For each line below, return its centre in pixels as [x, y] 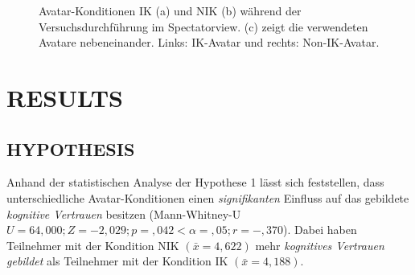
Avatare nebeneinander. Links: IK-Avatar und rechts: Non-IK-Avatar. [209, 42]
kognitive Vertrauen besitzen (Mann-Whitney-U [124, 213]
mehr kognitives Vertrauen [320, 245]
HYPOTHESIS [71, 148]
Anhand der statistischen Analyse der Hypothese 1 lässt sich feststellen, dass [195, 182]
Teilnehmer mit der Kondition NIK [93, 245]
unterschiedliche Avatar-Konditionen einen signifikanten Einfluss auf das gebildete [208, 197]
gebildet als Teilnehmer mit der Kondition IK [117, 261]
